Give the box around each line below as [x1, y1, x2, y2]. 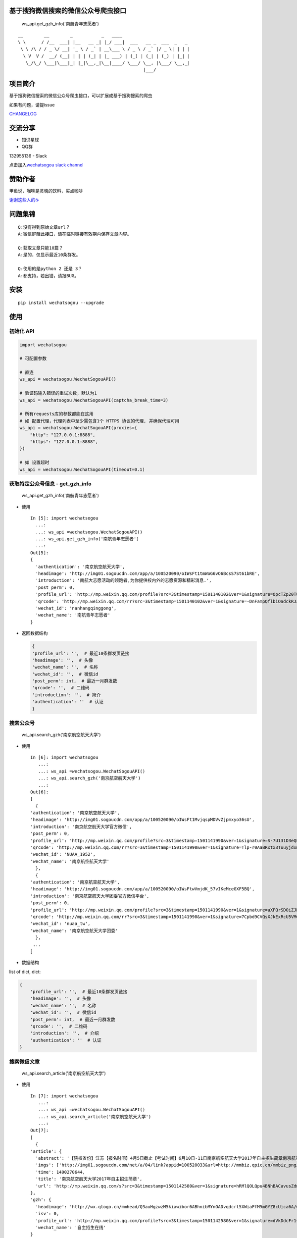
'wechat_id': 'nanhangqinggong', [35, 605, 117, 611]
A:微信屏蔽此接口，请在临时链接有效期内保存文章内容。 [18, 231, 132, 237]
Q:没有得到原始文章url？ [18, 224, 70, 230]
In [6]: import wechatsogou [30, 754, 99, 760]
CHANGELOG [9, 111, 37, 117]
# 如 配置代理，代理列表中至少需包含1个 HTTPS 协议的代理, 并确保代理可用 [19, 418, 180, 423]
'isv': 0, [35, 1211, 59, 1217]
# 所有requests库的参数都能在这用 [19, 411, 94, 417]
